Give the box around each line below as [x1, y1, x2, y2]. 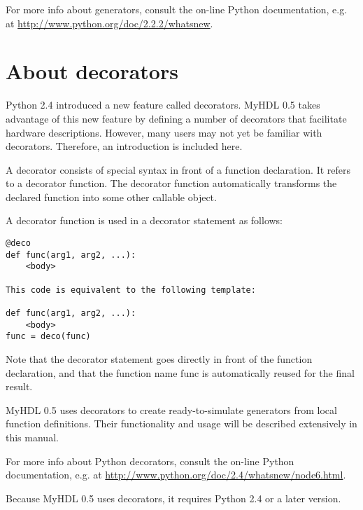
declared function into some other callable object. [6, 189, 217, 204]
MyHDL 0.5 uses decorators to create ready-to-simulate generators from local [6, 402, 337, 417]
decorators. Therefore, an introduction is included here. [6, 139, 243, 153]
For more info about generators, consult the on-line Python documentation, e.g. [6, 2, 348, 16]
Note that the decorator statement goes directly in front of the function [6, 351, 313, 366]
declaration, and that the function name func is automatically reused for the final [6, 365, 355, 380]
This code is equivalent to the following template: [6, 284, 256, 295]
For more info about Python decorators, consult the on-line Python [6, 453, 294, 468]
